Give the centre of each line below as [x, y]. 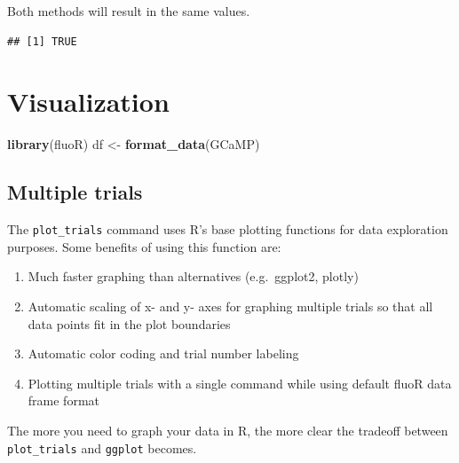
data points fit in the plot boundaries [129, 323]
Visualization [88, 102]
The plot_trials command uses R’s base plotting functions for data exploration [228, 229]
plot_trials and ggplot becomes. [102, 447]
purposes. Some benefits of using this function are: [144, 246]
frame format [63, 400]
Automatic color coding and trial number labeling [163, 353]
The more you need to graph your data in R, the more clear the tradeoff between [228, 430]
